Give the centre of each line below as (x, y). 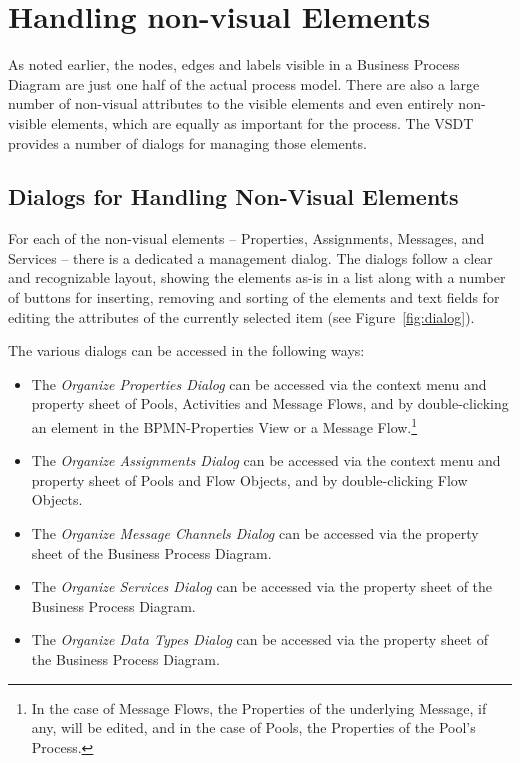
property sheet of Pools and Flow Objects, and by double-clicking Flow (249, 479)
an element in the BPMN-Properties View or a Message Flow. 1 (224, 425)
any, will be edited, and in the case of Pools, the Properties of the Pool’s (253, 727)
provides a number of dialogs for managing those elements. (187, 142)
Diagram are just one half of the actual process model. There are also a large (244, 83)
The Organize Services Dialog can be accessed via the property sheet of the (262, 586)
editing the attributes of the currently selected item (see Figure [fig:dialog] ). (241, 316)
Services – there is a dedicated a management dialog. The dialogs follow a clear (250, 257)
